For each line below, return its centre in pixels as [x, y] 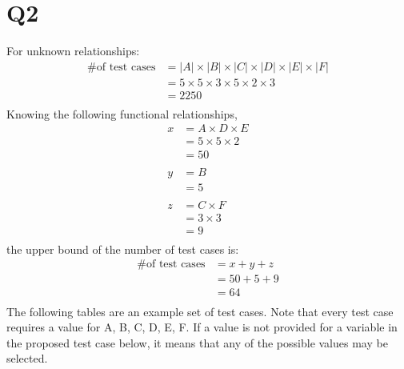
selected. [27, 358]
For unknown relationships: [73, 51]
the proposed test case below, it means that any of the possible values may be [197, 342]
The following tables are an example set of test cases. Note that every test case [200, 311]
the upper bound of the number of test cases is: [123, 249]
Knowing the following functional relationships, [122, 113]
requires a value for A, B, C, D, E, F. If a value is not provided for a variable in [202, 327]
